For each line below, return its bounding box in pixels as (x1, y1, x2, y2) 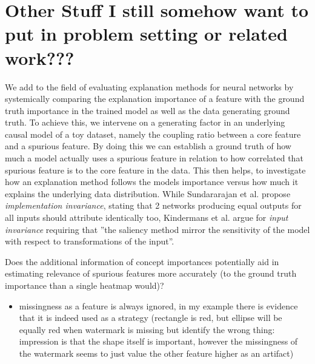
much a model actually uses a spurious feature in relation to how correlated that (5, 152, 303, 164)
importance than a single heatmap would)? (5, 279, 164, 291)
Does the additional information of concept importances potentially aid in (5, 255, 279, 268)
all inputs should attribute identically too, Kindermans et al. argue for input (5, 211, 288, 224)
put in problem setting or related (5, 21, 288, 46)
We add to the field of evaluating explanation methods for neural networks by (5, 80, 294, 93)
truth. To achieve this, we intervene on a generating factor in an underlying (5, 116, 285, 129)
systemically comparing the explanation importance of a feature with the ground (5, 92, 305, 105)
